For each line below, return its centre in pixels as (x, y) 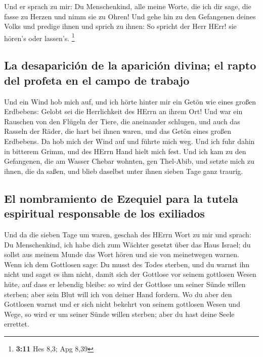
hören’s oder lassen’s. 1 (39, 37)
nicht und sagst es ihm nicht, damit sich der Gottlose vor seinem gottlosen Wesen (130, 274)
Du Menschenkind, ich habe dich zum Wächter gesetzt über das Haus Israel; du (127, 244)
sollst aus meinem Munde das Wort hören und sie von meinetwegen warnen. (122, 254)
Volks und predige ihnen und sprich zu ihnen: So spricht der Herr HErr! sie (120, 26)
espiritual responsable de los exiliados (104, 213)
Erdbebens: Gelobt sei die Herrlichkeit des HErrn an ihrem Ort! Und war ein (123, 111)
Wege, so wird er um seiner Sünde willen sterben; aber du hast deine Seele (119, 314)
